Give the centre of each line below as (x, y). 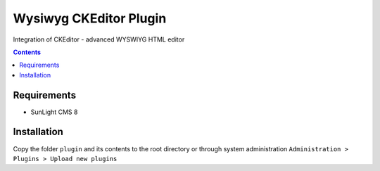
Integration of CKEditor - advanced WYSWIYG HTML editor (99, 39)
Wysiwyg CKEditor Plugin (90, 18)
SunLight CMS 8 (54, 112)
